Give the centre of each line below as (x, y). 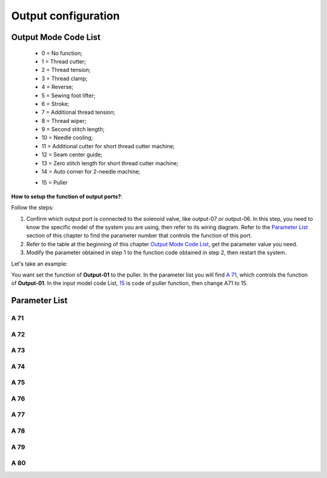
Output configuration (66, 16)
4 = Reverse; (58, 87)
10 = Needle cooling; (67, 138)
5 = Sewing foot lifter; (68, 95)
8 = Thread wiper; (64, 120)
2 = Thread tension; (66, 70)
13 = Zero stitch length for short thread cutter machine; (110, 163)
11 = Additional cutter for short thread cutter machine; (108, 146)
